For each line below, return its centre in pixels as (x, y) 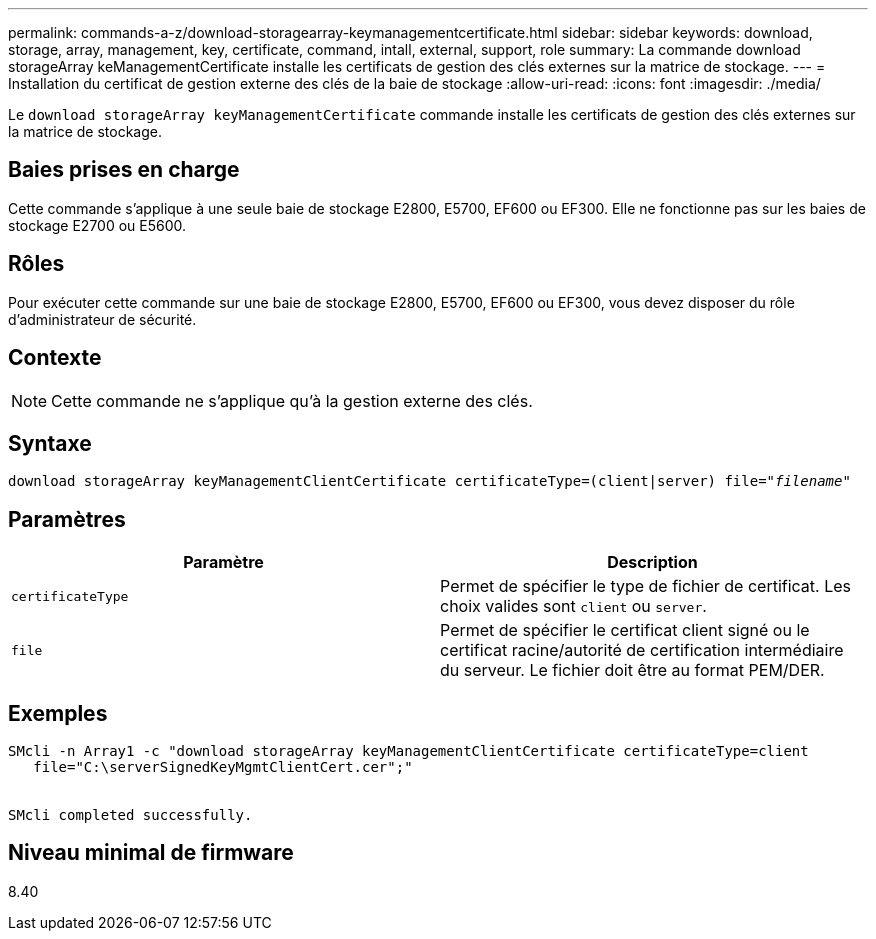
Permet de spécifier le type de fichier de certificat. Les (646, 586)
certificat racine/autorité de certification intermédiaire (642, 650)
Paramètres (67, 519)
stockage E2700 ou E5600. (97, 225)
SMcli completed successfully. (130, 815)
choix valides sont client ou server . (573, 606)
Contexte (55, 358)
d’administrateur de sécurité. (102, 319)
